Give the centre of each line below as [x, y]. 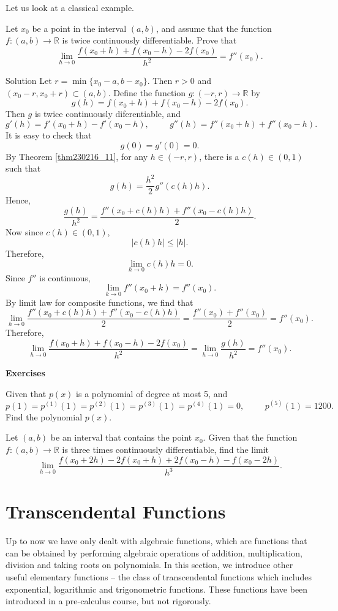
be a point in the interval [79, 28]
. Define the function [147, 92]
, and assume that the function [214, 28]
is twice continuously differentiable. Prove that [149, 40]
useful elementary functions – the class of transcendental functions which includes [159, 576]
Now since [24, 232]
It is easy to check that [49, 135]
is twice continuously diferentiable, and [108, 114]
